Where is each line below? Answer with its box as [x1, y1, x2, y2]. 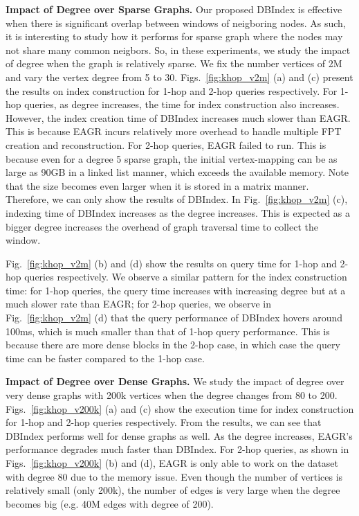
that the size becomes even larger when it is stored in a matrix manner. [6, 178, 309, 193]
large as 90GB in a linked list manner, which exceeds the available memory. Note [6, 165, 349, 179]
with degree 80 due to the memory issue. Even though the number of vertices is [6, 469, 343, 483]
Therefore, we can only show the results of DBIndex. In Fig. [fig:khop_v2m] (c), [6, 192, 348, 206]
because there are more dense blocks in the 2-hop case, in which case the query [6, 337, 340, 352]
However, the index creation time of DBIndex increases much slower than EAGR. [6, 110, 351, 125]
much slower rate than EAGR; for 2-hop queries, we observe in [6, 296, 271, 311]
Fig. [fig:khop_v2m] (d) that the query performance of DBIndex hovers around [6, 310, 343, 325]
